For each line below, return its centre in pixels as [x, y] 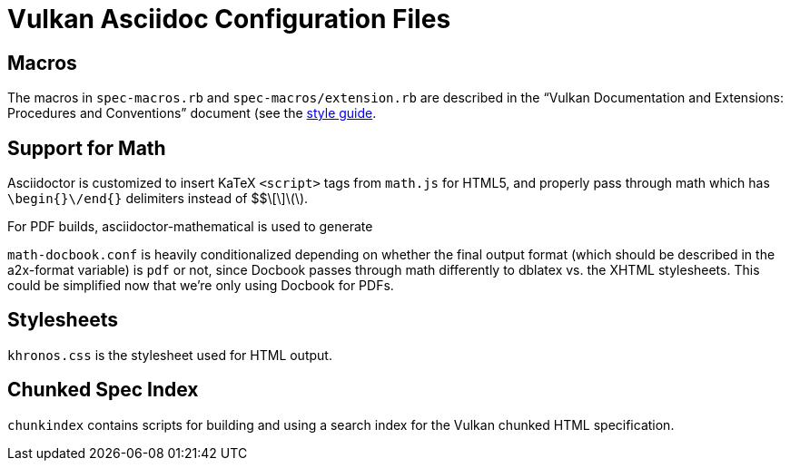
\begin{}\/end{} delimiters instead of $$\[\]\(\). [158, 199]
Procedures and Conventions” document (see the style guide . [192, 113]
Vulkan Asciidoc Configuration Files [229, 19]
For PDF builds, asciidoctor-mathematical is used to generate [190, 227]
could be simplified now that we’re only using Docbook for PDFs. [201, 286]
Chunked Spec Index [103, 390]
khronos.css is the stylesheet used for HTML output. [170, 355]
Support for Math [87, 148]
